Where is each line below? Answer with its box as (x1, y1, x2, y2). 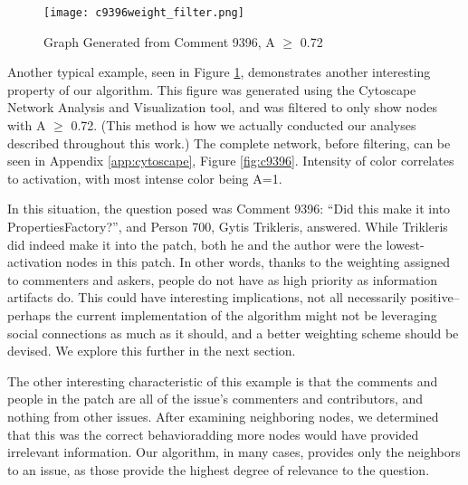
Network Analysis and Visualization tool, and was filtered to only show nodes (7, 98, 437, 117)
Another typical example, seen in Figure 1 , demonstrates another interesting (7, 62, 431, 81)
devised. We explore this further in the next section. (7, 341, 296, 360)
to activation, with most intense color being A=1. (7, 168, 282, 187)
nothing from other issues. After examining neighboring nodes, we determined (7, 406, 439, 425)
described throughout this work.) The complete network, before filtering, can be (7, 133, 451, 152)
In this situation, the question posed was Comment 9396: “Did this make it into (7, 199, 451, 218)
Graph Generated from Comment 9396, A (43, 32, 275, 51)
